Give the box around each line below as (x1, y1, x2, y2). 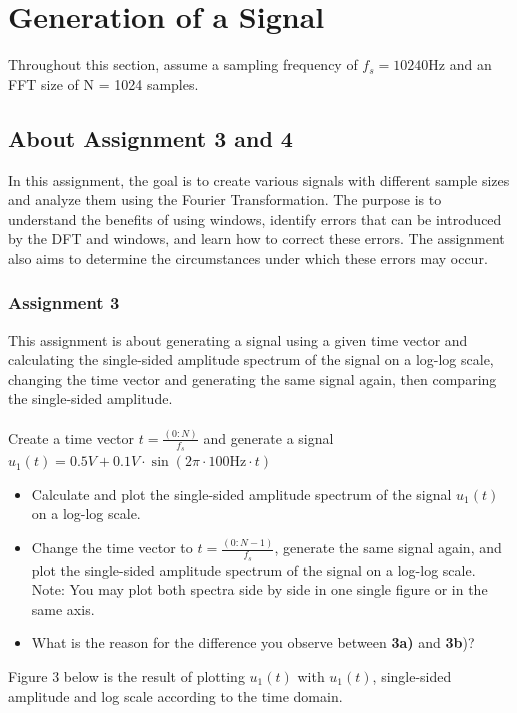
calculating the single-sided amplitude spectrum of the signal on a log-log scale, (8, 349, 494, 370)
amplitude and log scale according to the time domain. (8, 685, 343, 706)
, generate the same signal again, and (274, 537, 502, 558)
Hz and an (428, 54, 492, 75)
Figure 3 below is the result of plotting (8, 665, 245, 686)
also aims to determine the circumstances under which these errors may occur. (8, 247, 488, 268)
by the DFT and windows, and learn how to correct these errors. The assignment (8, 228, 505, 249)
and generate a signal (203, 427, 334, 448)
